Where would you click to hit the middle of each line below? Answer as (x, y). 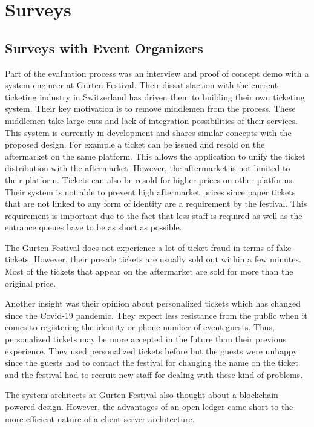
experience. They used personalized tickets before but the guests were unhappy (151, 350)
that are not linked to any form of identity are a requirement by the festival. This (156, 204)
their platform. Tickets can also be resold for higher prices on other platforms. (150, 179)
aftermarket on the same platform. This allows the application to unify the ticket (155, 156)
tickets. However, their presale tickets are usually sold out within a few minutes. (153, 259)
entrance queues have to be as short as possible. (93, 227)
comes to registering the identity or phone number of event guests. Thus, (140, 327)
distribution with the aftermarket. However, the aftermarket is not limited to (148, 168)
